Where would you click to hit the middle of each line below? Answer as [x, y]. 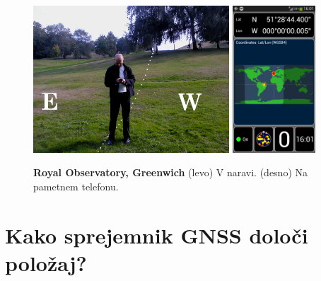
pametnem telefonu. [76, 187]
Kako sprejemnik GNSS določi [157, 235]
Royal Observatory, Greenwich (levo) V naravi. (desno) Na [171, 172]
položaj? [46, 263]
